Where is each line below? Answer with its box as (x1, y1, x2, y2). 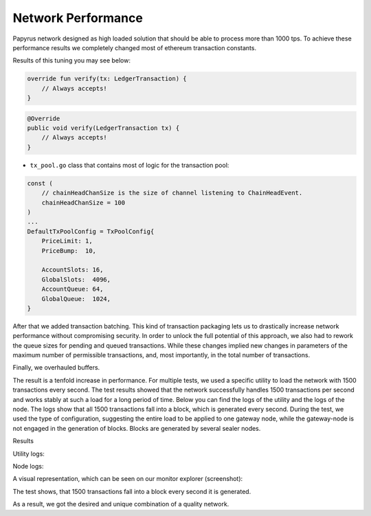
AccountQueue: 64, (41, 285, 104, 293)
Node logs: (12, 462, 44, 470)
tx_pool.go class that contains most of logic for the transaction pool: (30, 161, 229, 169)
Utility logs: (12, 449, 45, 458)
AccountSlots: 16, (41, 266, 104, 274)
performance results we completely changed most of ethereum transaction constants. (12, 43, 257, 52)
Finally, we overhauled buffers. (12, 363, 100, 372)
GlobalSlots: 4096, (41, 276, 111, 283)
